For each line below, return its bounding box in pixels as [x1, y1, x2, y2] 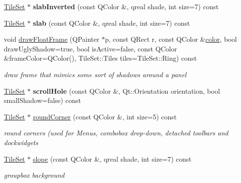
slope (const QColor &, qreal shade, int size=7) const [32, 153, 192, 164]
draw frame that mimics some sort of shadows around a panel [4, 69, 187, 79]
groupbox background [4, 170, 64, 180]
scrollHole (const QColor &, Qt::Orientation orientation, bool [32, 85, 220, 96]
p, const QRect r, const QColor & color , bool [105, 34, 237, 44]
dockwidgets [4, 137, 38, 147]
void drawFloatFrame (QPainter [4, 34, 99, 44]
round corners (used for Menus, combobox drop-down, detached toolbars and [4, 128, 228, 138]
